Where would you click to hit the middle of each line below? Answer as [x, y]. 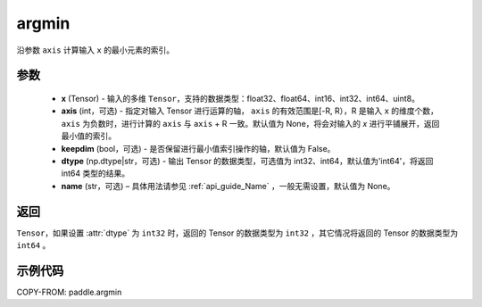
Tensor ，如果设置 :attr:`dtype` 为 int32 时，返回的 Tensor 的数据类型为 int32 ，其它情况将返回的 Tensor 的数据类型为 [237, 233]
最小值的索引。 [88, 136]
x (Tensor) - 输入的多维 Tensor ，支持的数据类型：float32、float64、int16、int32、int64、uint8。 [240, 98]
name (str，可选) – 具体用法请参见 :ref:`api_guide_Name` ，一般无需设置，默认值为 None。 [228, 186]
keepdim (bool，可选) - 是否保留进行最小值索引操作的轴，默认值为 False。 [198, 148]
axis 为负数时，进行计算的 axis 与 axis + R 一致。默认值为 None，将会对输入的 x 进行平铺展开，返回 [250, 123]
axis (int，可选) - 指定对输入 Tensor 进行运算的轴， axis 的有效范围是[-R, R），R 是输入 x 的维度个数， [250, 111]
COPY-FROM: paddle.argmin [69, 292]
